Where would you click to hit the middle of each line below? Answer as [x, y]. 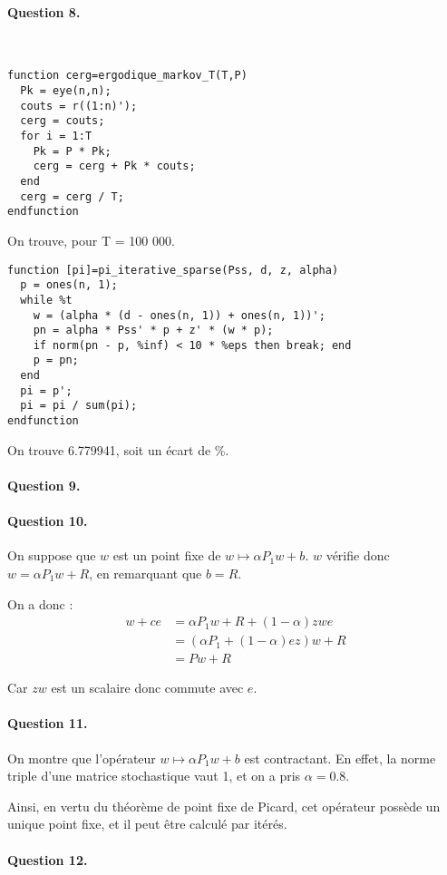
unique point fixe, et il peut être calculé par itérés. [147, 824]
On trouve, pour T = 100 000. [91, 240]
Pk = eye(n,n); [66, 91]
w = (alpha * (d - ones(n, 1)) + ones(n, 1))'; [179, 315]
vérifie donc [358, 555]
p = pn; [56, 360]
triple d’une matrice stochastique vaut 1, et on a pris [154, 776]
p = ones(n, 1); [69, 285]
